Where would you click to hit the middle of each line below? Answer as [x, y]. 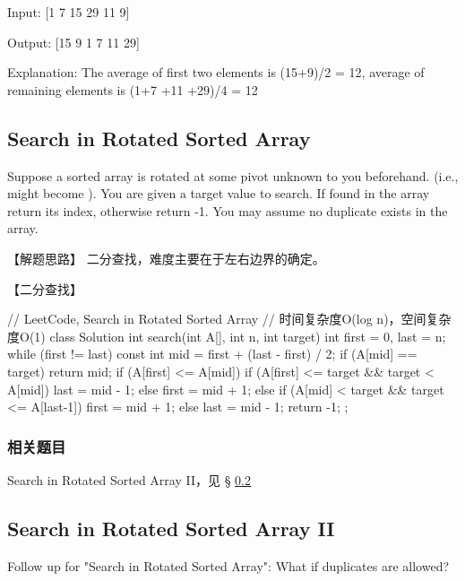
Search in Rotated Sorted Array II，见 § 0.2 [129, 479]
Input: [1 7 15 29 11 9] [69, 12]
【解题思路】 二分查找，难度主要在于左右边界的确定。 [166, 258]
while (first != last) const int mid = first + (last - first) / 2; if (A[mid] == [212, 354]
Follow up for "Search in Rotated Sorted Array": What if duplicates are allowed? [228, 565]
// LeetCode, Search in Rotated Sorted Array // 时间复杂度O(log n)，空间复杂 [229, 319]
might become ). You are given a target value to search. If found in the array [219, 193]
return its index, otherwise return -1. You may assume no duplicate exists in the [228, 210]
